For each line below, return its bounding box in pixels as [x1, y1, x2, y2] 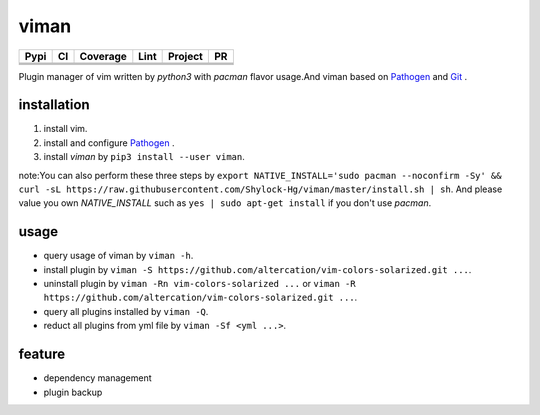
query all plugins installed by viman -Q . [43, 305, 209, 317]
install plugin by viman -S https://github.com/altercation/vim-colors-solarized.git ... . [43, 263, 472, 275]
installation [18, 96, 90, 114]
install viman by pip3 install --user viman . [43, 151, 245, 163]
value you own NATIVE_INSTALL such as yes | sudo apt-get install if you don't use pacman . [18, 197, 432, 209]
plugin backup [43, 386, 103, 398]
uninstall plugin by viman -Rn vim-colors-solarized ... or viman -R [43, 278, 356, 290]
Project [167, 49, 204, 63]
